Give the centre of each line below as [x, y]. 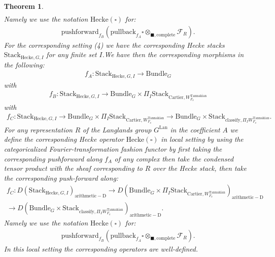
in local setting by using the [202, 139]
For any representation [38, 129]
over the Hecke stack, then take [200, 168]
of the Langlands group [117, 129]
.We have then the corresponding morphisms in [173, 54]
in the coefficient [195, 129]
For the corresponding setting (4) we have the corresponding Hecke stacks [114, 45]
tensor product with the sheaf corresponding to [73, 168]
